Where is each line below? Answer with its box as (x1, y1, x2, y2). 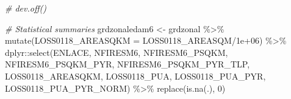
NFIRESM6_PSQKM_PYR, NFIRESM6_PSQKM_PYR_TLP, (5, 58, 250, 70)
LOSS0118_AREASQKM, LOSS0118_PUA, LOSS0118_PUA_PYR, (5, 69, 266, 82)
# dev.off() (5, 2, 46, 14)
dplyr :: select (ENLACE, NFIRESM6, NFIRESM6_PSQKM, (5, 46, 228, 58)
